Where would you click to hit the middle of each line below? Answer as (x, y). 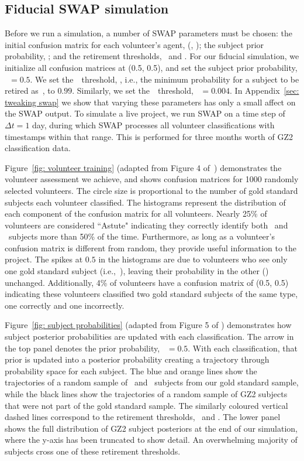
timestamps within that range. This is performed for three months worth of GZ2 (149, 136)
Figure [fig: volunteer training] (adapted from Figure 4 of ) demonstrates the (143, 167)
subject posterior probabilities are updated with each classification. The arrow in (149, 337)
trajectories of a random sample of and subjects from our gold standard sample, (152, 382)
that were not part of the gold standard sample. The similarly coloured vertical (146, 405)
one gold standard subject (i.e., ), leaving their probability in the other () (137, 271)
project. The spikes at (44, 259)
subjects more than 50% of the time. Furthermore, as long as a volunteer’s (141, 236)
